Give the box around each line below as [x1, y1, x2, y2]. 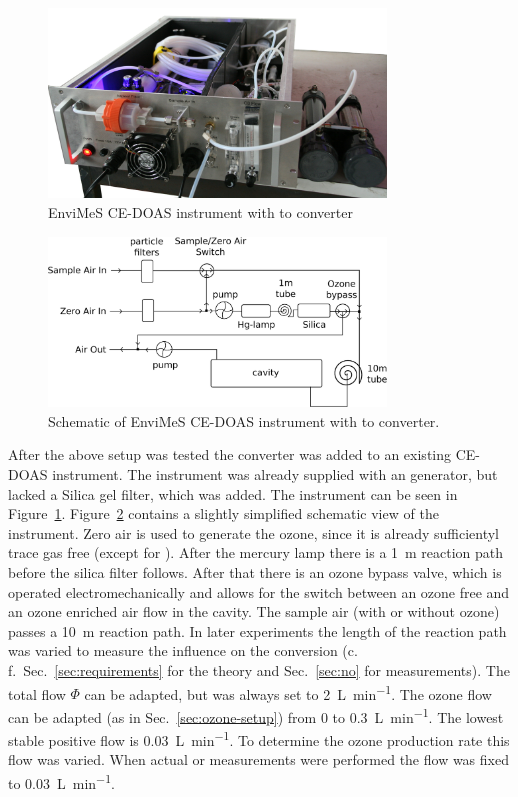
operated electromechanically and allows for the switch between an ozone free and [8, 581, 510, 602]
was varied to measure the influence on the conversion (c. [8, 640, 358, 661]
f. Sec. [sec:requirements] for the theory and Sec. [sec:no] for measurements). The [8, 659, 510, 680]
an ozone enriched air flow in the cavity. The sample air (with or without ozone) [8, 601, 500, 622]
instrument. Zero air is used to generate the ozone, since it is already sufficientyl [8, 522, 499, 543]
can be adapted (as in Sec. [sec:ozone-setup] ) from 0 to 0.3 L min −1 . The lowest [8, 703, 504, 727]
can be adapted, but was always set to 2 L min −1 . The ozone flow [84, 680, 492, 704]
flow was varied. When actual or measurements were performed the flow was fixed [8, 749, 509, 770]
